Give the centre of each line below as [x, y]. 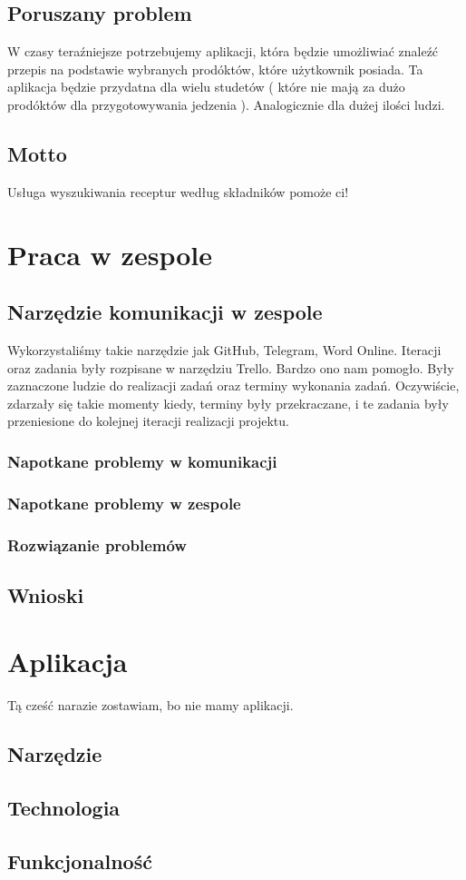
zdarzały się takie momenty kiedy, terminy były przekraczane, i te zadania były [228, 403]
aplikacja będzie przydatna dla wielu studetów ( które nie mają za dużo [206, 87]
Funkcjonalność [80, 860]
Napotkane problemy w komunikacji [142, 461]
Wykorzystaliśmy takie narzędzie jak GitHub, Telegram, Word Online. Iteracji [224, 349]
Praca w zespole [110, 254]
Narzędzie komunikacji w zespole [165, 312]
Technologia [64, 808]
